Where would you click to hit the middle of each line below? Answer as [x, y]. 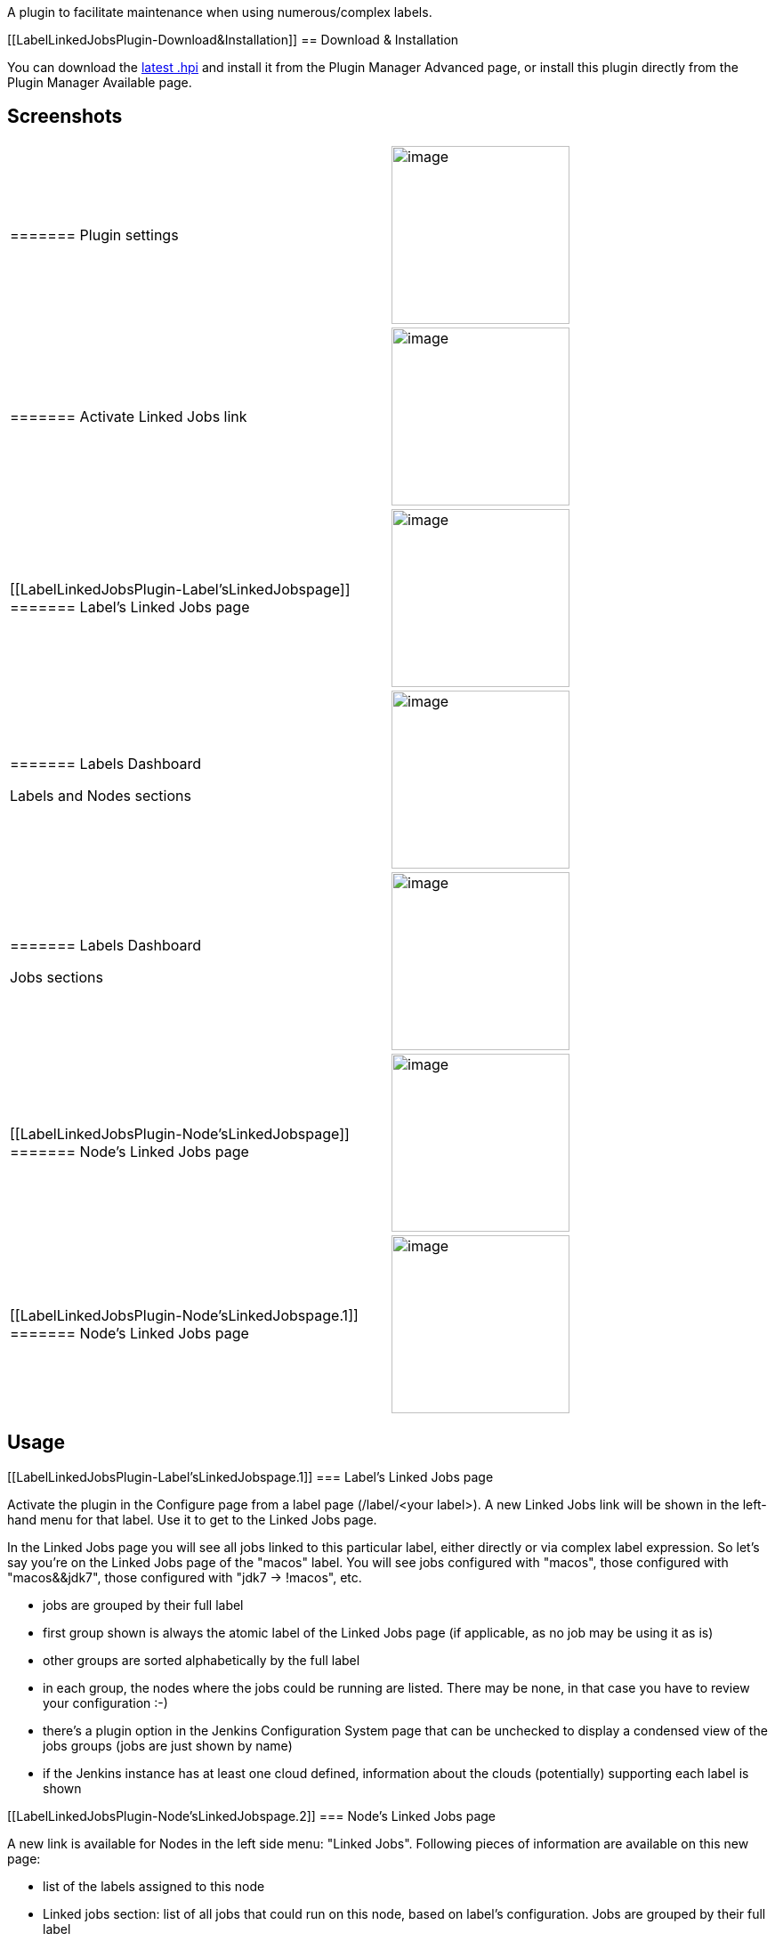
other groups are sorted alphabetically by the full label [202, 1660]
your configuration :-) [105, 1702]
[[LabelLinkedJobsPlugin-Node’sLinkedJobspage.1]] [184, 1315]
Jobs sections [57, 977]
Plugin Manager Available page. [100, 82]
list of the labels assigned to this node [154, 1886]
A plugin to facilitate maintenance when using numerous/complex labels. [220, 12]
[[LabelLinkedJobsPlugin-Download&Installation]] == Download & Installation [233, 40]
